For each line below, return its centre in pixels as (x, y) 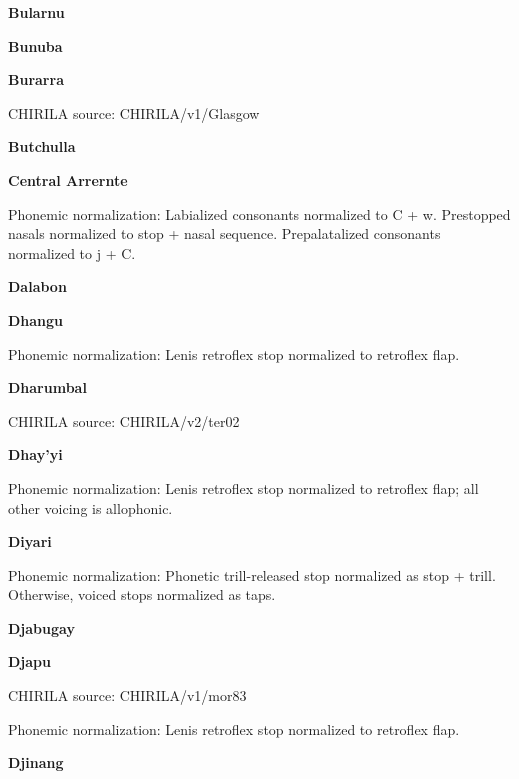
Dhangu (36, 319)
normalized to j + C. (72, 252)
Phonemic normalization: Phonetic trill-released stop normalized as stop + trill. (252, 574)
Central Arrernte (68, 179)
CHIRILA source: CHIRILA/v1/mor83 (127, 695)
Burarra (36, 79)
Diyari (30, 541)
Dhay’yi (35, 454)
